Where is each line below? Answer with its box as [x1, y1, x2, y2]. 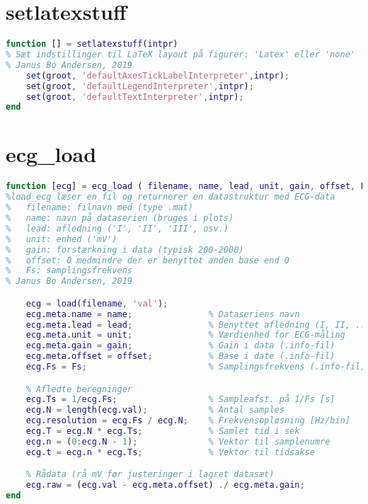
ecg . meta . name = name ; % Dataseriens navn [25, 309, 300, 319]
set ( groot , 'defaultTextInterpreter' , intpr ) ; [25, 91, 244, 102]
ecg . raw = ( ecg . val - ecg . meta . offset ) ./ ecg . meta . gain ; [25, 480, 305, 491]
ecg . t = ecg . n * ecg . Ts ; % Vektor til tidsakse [25, 447, 315, 457]
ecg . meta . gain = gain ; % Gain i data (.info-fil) [25, 340, 335, 351]
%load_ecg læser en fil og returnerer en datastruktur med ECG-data [6, 192, 335, 202]
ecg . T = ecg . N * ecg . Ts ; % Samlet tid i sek [25, 426, 300, 437]
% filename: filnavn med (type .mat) [6, 202, 193, 213]
